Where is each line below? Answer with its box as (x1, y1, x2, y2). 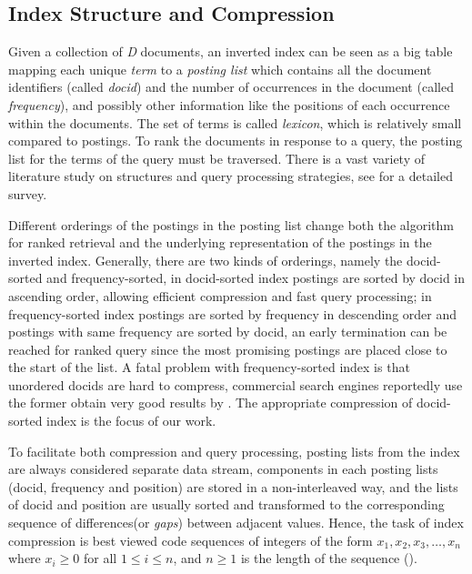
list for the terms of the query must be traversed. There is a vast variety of (8, 148, 426, 167)
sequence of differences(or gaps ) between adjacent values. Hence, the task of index (8, 513, 464, 532)
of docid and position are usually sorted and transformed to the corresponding (8, 495, 445, 514)
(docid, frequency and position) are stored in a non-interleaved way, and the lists (8, 477, 458, 496)
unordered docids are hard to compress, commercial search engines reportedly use (8, 375, 463, 394)
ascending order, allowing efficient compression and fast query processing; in (8, 286, 432, 305)
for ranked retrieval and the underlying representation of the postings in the (8, 233, 432, 252)
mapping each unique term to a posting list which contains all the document (8, 59, 432, 78)
